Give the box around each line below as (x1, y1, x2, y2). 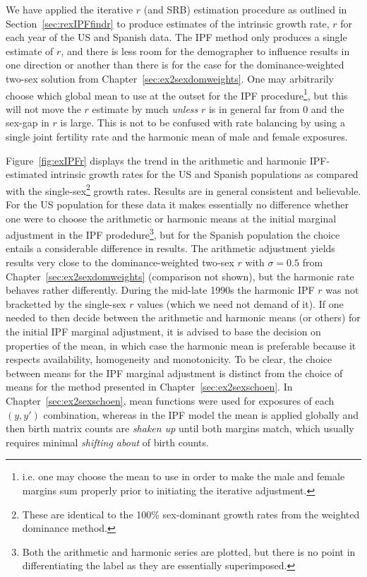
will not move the (6, 101, 81, 116)
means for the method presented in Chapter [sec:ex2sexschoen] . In (6, 379, 293, 394)
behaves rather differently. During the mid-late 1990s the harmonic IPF (6, 282, 315, 297)
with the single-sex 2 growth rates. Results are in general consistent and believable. (6, 181, 361, 198)
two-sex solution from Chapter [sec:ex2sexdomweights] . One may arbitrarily (6, 71, 334, 85)
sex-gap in (6, 115, 49, 130)
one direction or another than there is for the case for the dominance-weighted (6, 57, 344, 72)
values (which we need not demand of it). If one (137, 296, 344, 311)
